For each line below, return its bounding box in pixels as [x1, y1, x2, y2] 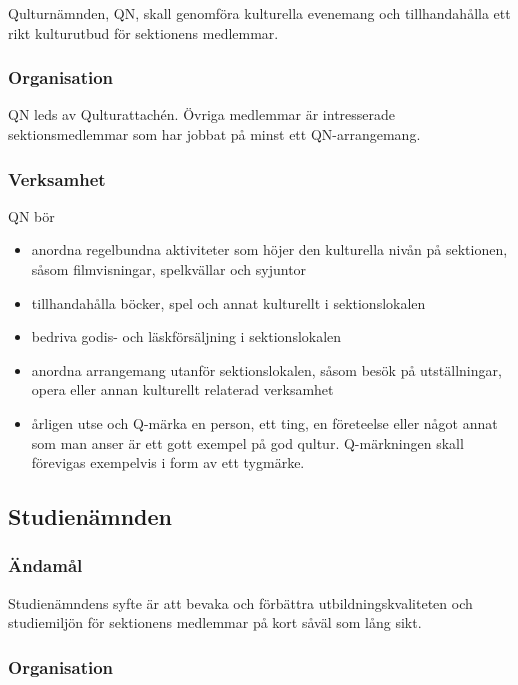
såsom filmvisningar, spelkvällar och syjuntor [31, 259, 307, 279]
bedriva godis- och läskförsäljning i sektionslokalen [31, 326, 342, 347]
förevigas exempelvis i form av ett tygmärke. [31, 452, 305, 473]
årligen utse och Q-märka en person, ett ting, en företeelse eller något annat [31, 412, 498, 433]
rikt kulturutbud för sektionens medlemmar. [8, 22, 279, 43]
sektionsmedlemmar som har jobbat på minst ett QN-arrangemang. [8, 124, 421, 144]
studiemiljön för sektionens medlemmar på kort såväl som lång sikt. [8, 612, 422, 633]
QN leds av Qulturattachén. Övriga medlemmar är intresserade [8, 104, 396, 125]
